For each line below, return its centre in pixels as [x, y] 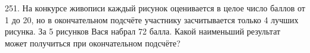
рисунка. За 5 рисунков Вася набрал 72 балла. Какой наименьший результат [143, 31]
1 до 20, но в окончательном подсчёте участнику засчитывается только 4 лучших [152, 19]
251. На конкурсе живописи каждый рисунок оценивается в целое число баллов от [155, 8]
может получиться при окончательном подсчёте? [93, 43]
